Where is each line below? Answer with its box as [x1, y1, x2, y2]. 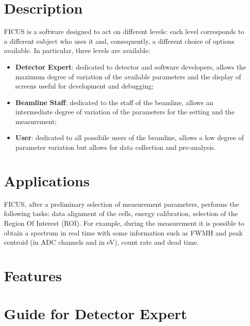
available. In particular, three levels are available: [4, 45, 150, 55]
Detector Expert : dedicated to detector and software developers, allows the [15, 61, 246, 72]
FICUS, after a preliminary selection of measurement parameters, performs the [4, 199, 239, 209]
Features [4, 265, 62, 285]
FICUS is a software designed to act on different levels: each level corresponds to [4, 26, 244, 36]
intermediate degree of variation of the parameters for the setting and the [15, 107, 235, 117]
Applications [4, 170, 90, 190]
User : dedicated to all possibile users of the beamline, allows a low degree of [15, 132, 244, 143]
